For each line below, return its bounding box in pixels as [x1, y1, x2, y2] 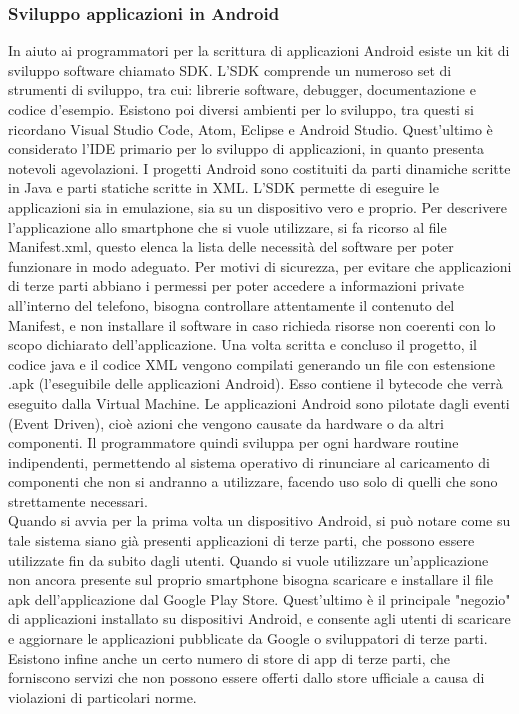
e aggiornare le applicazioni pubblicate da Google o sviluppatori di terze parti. [8, 628, 488, 649]
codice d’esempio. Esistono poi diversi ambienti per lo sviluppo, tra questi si [8, 99, 474, 119]
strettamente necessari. [8, 490, 148, 511]
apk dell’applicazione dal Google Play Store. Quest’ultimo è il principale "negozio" [8, 588, 511, 609]
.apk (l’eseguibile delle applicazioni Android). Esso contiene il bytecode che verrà [8, 373, 503, 394]
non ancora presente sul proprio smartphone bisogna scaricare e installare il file [8, 569, 493, 590]
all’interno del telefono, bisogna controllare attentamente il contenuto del [8, 294, 455, 315]
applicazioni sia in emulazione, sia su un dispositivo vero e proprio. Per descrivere [8, 196, 508, 217]
